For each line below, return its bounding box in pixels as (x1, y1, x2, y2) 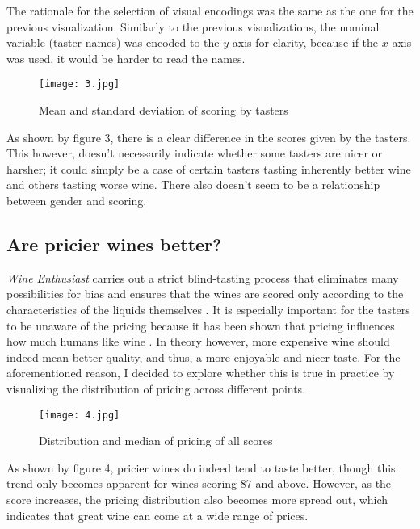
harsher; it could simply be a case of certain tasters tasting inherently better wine (6, 160, 411, 177)
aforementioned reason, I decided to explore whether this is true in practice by (6, 364, 395, 381)
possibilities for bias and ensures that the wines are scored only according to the (6, 285, 404, 302)
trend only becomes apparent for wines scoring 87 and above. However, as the (6, 475, 392, 492)
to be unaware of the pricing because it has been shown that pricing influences (6, 317, 395, 334)
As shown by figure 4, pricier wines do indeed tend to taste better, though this (6, 459, 396, 476)
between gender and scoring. (6, 192, 147, 208)
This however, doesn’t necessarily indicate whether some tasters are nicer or (6, 145, 383, 162)
